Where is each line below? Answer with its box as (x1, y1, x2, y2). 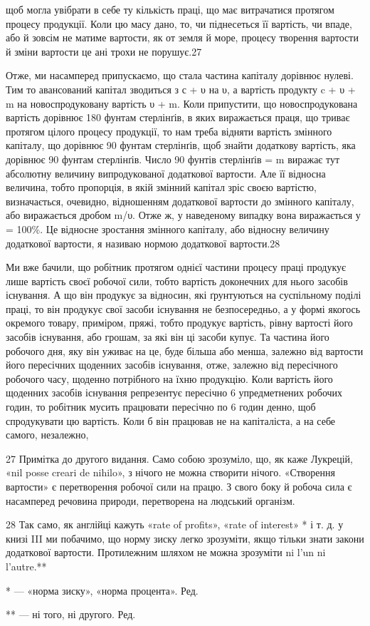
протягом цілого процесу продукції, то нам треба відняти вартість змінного (6, 123, 332, 138)
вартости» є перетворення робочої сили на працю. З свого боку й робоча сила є (6, 479, 352, 493)
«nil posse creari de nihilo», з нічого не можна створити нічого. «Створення (6, 465, 335, 480)
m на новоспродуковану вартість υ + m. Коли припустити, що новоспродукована (6, 96, 358, 111)
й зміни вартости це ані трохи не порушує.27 (6, 43, 202, 58)
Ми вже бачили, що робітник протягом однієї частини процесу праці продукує (6, 260, 347, 274)
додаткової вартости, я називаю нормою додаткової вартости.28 (6, 235, 280, 250)
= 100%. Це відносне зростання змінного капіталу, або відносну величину (6, 221, 329, 236)
